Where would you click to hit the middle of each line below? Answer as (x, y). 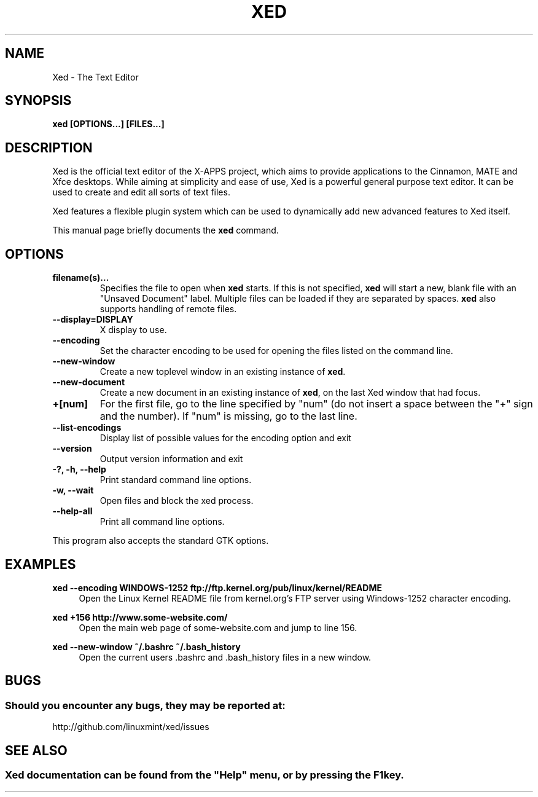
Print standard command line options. (176, 480)
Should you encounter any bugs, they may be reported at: (145, 705)
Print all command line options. (162, 522)
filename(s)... (81, 278)
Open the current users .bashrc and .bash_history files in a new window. (225, 657)
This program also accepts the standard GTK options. (161, 541)
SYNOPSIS (38, 101)
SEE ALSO (36, 750)
